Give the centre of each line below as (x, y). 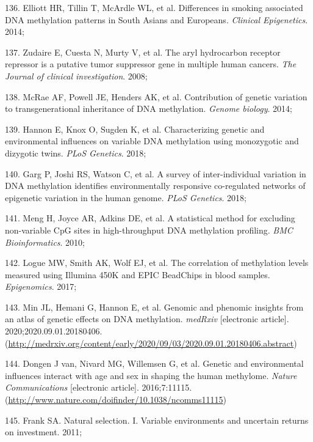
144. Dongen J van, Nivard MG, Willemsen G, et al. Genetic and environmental (154, 363)
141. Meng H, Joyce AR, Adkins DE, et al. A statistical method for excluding (150, 218)
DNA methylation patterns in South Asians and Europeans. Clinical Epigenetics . (156, 19)
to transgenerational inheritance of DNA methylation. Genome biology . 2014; (149, 109)
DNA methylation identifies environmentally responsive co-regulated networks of (155, 186)
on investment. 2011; (44, 432)
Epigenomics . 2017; (41, 286)
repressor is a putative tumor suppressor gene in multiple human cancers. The (151, 64)
